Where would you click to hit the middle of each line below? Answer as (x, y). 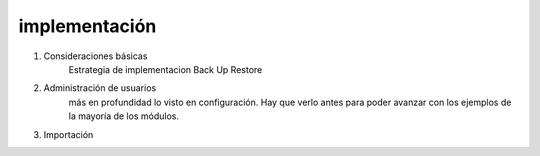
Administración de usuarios (100, 88)
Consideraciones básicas (95, 56)
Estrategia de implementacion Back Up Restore (165, 69)
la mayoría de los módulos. (124, 116)
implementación (87, 26)
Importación (68, 134)
